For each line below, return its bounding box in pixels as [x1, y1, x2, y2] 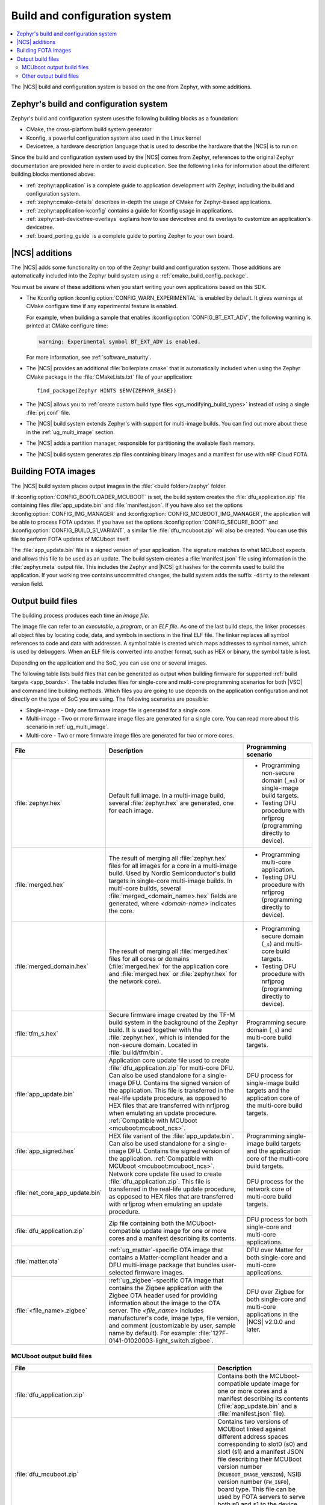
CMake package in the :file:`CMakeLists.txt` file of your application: [26, 373, 193, 380]
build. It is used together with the [108, 1026, 202, 1034]
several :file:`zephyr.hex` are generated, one [108, 799, 234, 807]
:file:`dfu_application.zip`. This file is [108, 1178, 211, 1186]
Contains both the [217, 1371, 268, 1380]
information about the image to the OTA [108, 1299, 221, 1308]
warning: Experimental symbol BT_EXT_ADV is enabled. [39, 338, 201, 346]
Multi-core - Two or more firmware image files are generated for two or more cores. [26, 731, 234, 739]
